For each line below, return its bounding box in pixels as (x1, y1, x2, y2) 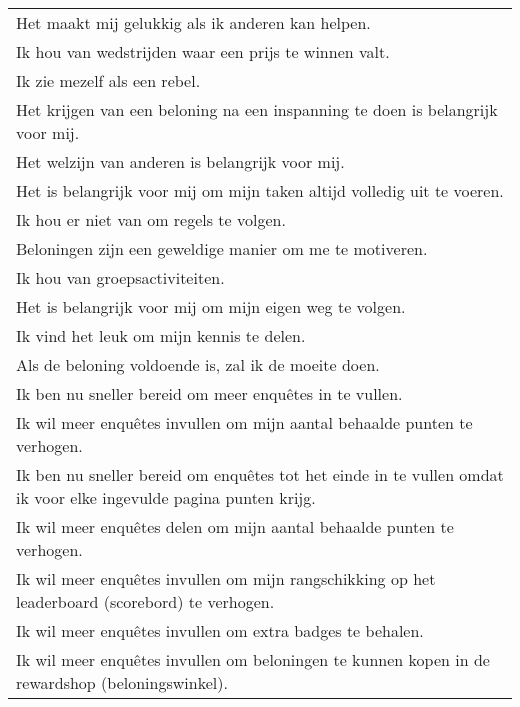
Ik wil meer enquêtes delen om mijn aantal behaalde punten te (16, 515, 454, 538)
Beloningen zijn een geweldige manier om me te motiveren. (16, 237, 428, 260)
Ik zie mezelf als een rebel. (16, 69, 201, 92)
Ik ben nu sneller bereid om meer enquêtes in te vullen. (16, 382, 403, 405)
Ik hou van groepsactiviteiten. (16, 266, 225, 289)
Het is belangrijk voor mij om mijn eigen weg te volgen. (16, 295, 406, 318)
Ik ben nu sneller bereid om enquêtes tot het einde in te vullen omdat (16, 463, 504, 486)
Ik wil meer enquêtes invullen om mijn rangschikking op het (16, 567, 436, 590)
